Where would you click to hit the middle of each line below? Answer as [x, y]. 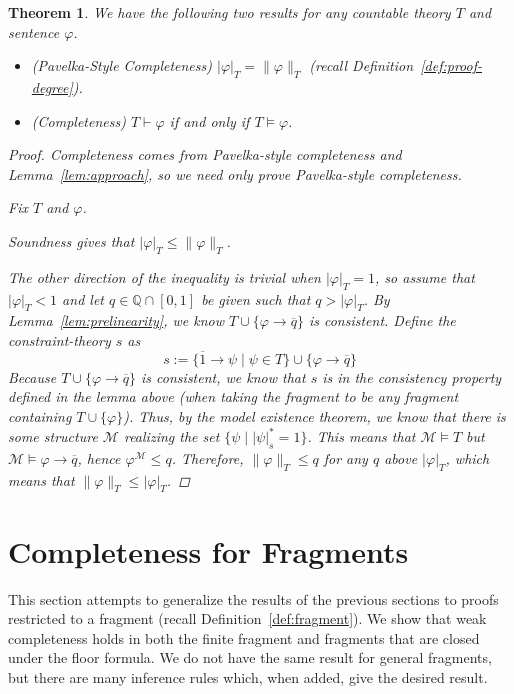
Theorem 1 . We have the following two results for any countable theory [229, 12]
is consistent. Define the [382, 320]
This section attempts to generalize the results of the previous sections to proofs [253, 598]
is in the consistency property [412, 376]
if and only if [209, 120]
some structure [53, 436]
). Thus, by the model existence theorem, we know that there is [314, 415]
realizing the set [171, 436]
